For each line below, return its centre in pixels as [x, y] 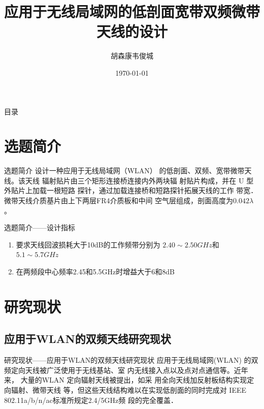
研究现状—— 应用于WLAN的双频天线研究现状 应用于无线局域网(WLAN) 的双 [131, 360]
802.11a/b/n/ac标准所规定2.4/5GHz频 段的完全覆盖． [91, 400]
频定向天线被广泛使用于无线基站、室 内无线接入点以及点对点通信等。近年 [126, 370]
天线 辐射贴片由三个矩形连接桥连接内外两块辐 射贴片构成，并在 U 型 [139, 180]
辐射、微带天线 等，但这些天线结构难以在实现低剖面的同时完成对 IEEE [128, 389]
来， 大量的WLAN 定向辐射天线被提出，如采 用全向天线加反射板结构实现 [126, 380]
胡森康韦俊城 [132, 56]
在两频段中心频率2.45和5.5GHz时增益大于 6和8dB [95, 271]
